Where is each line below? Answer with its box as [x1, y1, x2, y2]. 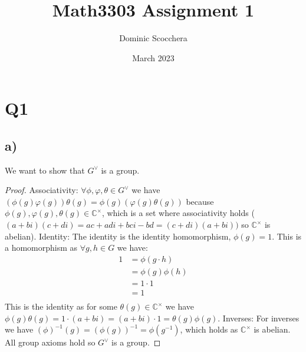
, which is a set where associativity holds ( [101, 207, 255, 219]
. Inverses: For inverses [218, 311, 300, 324]
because [186, 195, 214, 207]
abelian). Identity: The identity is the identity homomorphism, [5, 230, 231, 242]
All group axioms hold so [5, 336, 96, 348]
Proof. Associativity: [5, 184, 78, 196]
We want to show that [5, 164, 85, 176]
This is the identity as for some [5, 300, 117, 313]
